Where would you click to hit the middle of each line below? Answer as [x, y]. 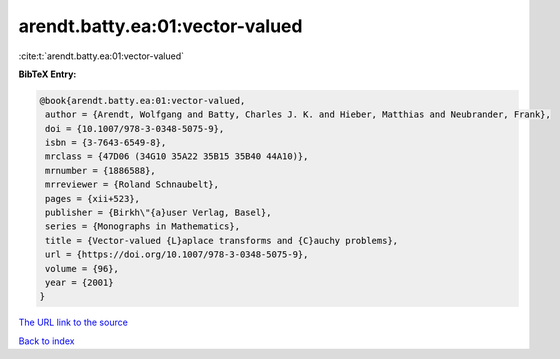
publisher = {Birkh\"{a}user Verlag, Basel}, [158, 213]
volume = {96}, [82, 268]
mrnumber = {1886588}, [101, 170]
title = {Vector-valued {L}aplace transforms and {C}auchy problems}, [222, 240]
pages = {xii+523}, [92, 198]
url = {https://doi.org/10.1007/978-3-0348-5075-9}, [177, 254]
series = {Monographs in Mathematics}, [142, 226]
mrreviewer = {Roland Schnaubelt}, [132, 184]
